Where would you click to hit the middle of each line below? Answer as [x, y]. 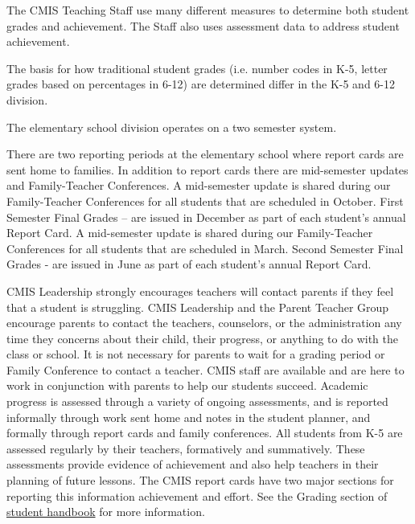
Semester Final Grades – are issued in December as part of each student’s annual [206, 217]
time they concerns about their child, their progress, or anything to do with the [202, 338]
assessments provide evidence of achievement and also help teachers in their [193, 464]
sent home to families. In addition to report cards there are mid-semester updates [207, 169]
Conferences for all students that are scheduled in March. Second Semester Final [205, 248]
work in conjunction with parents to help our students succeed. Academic [187, 385]
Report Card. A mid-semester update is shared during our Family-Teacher [190, 233]
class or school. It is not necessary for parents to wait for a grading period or [196, 354]
